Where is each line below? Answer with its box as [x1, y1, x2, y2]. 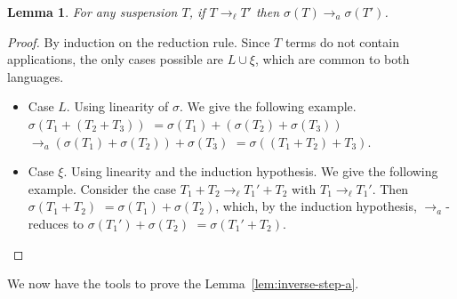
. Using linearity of [66, 97, 169, 116]
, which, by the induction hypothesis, [215, 197, 417, 215]
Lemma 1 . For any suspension [7, 3, 178, 20]
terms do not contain [285, 32, 399, 51]
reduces [28, 214, 69, 232]
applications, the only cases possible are [7, 50, 224, 69]
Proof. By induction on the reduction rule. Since [7, 32, 270, 51]
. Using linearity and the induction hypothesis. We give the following [63, 162, 438, 181]
